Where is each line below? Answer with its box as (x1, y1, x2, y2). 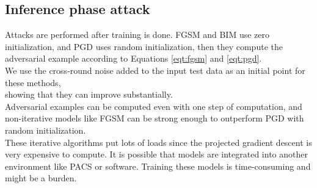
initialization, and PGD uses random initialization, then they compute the (5, 40, 283, 52)
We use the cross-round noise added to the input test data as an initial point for (5, 63, 305, 76)
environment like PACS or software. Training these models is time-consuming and (5, 159, 311, 172)
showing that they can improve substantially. (5, 88, 173, 101)
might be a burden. (5, 172, 77, 184)
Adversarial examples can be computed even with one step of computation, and (5, 99, 302, 112)
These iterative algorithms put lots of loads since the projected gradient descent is (5, 136, 312, 148)
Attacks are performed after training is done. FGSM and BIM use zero (5, 28, 270, 41)
